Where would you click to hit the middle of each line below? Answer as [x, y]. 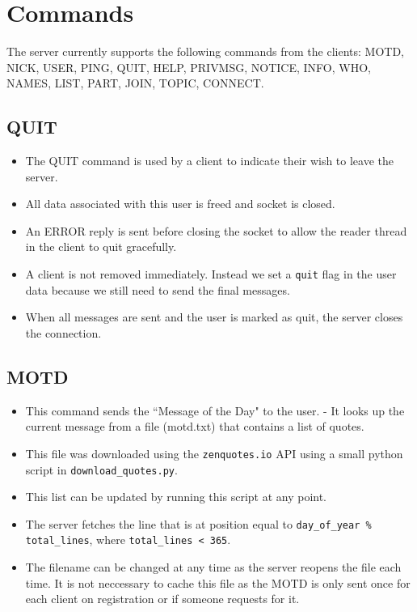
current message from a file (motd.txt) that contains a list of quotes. [195, 426]
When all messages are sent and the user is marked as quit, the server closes [214, 317]
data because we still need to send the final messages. [158, 289]
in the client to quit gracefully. [101, 246]
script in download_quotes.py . [101, 469]
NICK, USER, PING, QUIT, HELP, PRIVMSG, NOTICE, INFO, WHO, [189, 67]
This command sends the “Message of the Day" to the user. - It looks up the [215, 410]
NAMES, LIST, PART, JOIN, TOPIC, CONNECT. [135, 83]
